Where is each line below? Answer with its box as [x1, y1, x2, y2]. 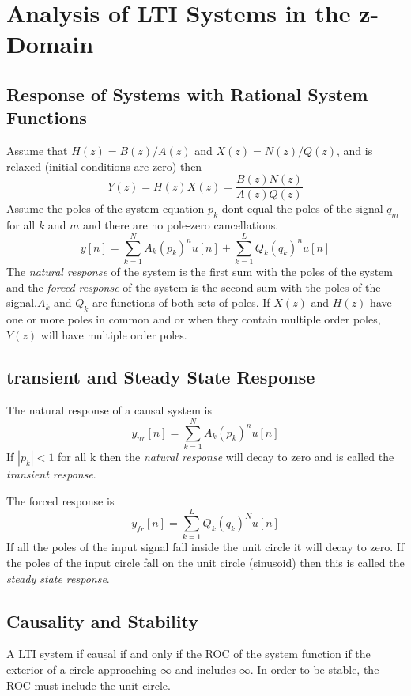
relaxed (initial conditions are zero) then [6, 157, 202, 174]
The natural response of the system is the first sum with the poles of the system [6, 263, 393, 279]
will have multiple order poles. [40, 326, 187, 342]
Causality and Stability [6, 608, 198, 633]
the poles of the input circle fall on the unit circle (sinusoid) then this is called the [6, 554, 405, 570]
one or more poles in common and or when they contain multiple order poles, [6, 310, 381, 327]
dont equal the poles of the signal [221, 200, 383, 217]
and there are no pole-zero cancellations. [83, 217, 279, 233]
